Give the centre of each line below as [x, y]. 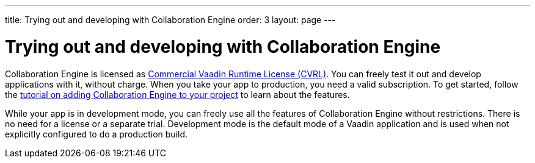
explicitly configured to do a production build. [96, 134]
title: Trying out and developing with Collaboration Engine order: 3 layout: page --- [170, 20]
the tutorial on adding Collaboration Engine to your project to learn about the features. [177, 94]
